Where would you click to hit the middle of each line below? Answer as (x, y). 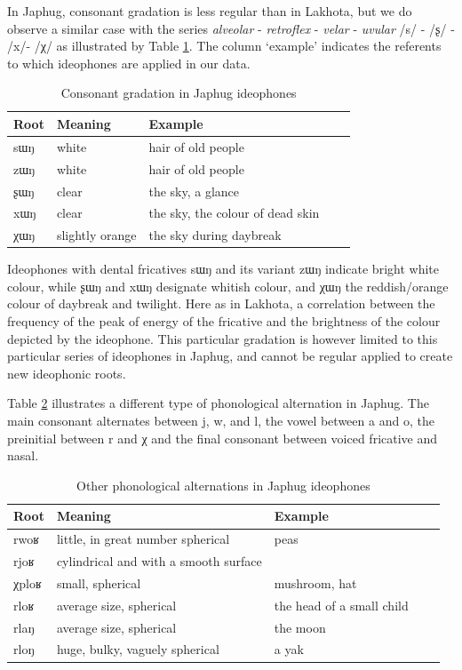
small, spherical (99, 582)
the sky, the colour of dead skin (234, 213)
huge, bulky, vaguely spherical (138, 649)
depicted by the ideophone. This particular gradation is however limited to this (223, 338)
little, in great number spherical (143, 539)
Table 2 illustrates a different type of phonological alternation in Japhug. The (218, 403)
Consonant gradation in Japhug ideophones (179, 93)
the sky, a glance (194, 191)
